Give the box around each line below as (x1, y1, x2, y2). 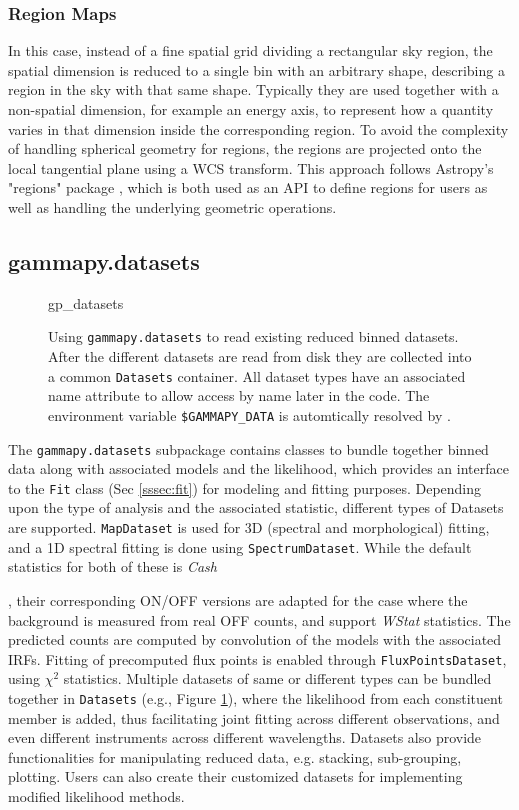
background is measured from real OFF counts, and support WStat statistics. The (8, 609, 511, 630)
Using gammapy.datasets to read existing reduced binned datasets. (48, 326, 459, 347)
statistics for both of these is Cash (8, 556, 217, 577)
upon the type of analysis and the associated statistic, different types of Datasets (8, 497, 504, 518)
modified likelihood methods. (8, 785, 185, 806)
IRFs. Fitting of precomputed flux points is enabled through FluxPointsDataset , (8, 648, 507, 669)
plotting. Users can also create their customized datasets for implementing (8, 766, 463, 787)
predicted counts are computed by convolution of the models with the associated (8, 629, 502, 650)
